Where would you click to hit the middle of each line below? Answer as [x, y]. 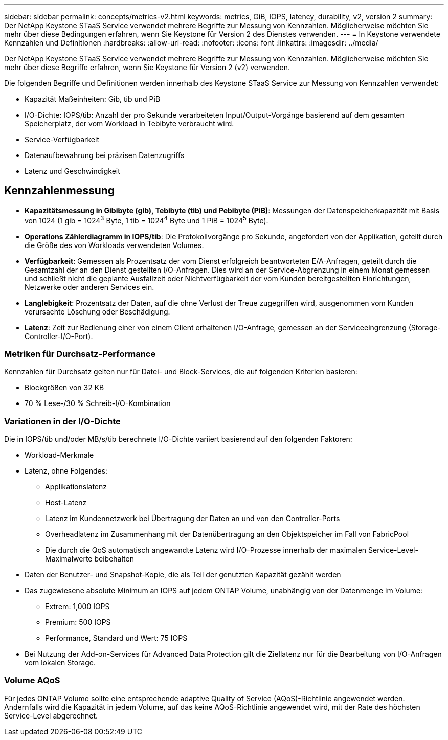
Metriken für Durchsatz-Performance [80, 354]
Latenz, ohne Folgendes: [66, 471]
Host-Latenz [66, 502]
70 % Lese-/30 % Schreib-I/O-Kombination [98, 403]
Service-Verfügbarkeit [62, 139]
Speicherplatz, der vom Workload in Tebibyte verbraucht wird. [129, 124]
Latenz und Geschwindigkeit [72, 171]
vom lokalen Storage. [60, 663]
